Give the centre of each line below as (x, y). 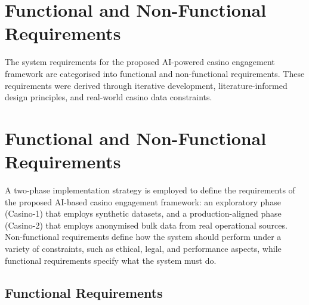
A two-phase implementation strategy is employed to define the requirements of (150, 190)
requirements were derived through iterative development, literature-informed (146, 85)
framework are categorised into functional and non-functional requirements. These (155, 73)
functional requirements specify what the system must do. (111, 260)
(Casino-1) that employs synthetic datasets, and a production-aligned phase (143, 213)
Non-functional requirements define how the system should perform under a (143, 237)
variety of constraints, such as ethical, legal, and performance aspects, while (143, 248)
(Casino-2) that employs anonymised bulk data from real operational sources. (146, 225)
